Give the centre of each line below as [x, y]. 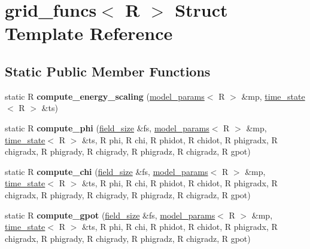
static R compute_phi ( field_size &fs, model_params [107, 127]
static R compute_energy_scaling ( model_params [105, 96]
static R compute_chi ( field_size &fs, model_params [107, 171]
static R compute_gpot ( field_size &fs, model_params [110, 215]
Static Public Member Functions [108, 71]
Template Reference [89, 33]
